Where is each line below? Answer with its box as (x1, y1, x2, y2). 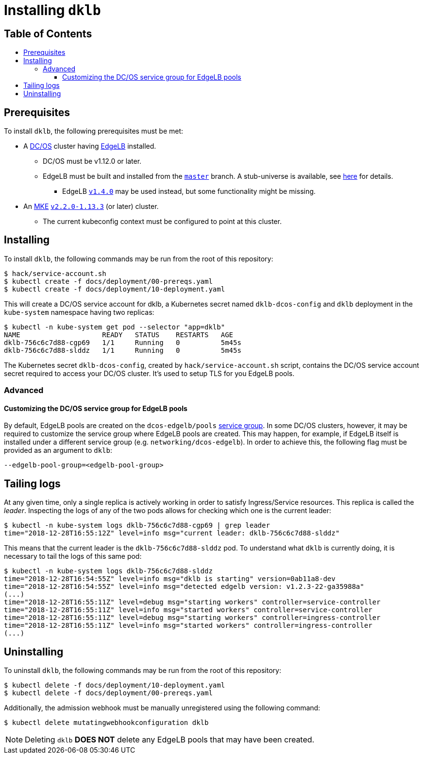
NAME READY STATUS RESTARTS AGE (4, 330, 234, 339)
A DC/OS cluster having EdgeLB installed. (23, 142, 156, 151)
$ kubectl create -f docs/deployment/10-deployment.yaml (4, 285, 225, 293)
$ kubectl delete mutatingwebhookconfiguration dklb (4, 719, 209, 727)
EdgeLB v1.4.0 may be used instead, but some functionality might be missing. (62, 187, 316, 196)
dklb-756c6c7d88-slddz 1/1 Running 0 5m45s (4, 346, 241, 354)
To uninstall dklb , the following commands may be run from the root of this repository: (4, 666, 281, 675)
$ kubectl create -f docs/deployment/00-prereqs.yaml (4, 277, 213, 285)
